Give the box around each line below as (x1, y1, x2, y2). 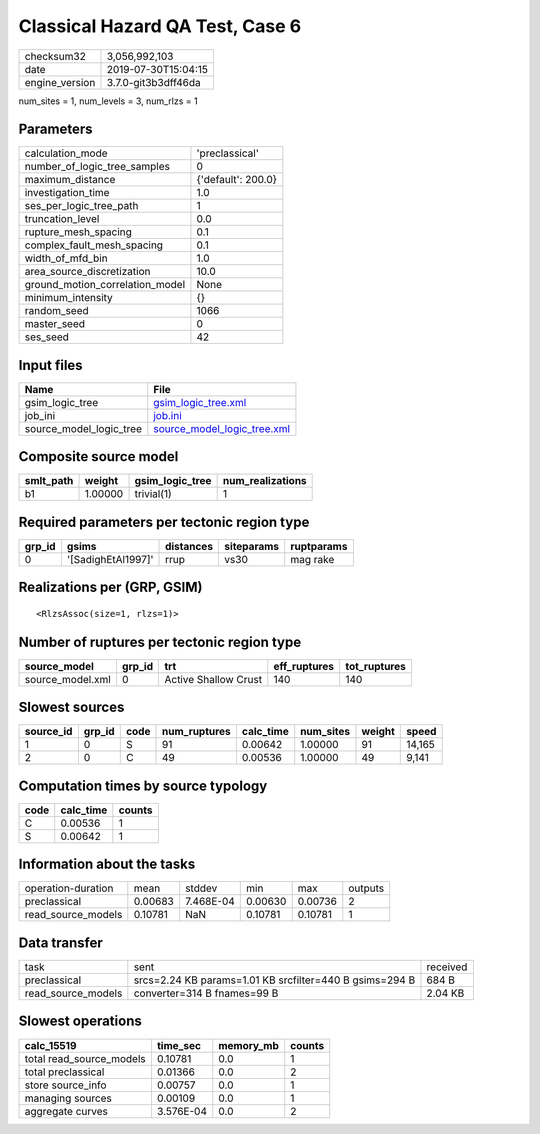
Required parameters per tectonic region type (18, 513, 310, 530)
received (426, 960, 468, 974)
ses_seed (24, 330, 70, 344)
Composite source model (18, 448, 179, 465)
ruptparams (290, 540, 348, 553)
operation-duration (24, 881, 114, 895)
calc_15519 (24, 1038, 77, 1052)
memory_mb (218, 1038, 280, 1052)
